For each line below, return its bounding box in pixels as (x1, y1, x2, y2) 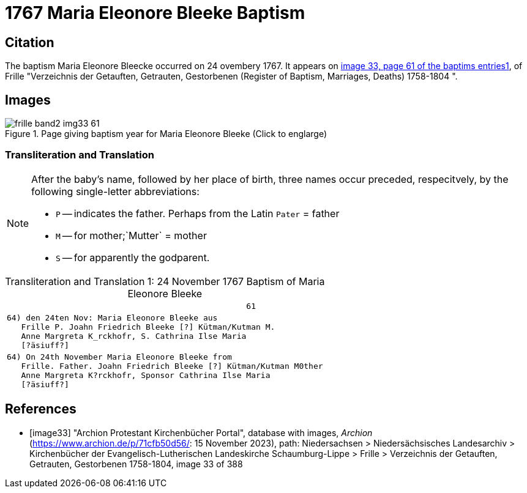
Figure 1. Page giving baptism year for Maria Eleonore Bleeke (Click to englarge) (5, 128, 327, 139)
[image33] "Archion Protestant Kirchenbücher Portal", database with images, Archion (29, 427, 373, 438)
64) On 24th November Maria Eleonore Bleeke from (7, 352, 232, 361)
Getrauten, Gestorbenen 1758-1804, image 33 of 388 (29, 458, 243, 469)
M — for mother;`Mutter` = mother (56, 229, 207, 242)
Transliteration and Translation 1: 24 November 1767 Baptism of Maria (5, 275, 325, 287)
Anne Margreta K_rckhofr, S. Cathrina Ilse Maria (21, 331, 247, 341)
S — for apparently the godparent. (56, 251, 210, 264)
